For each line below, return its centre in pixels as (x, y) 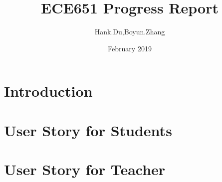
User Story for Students (88, 130)
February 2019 (130, 48)
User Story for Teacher (85, 169)
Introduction (48, 91)
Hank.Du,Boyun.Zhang (130, 32)
